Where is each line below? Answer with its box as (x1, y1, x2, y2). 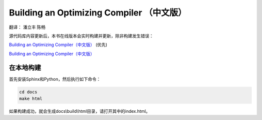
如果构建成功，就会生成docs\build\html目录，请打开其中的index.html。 (9, 108, 150, 114)
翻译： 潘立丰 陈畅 (9, 24, 46, 30)
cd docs (19, 89, 37, 94)
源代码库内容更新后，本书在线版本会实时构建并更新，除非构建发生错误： (9, 33, 154, 39)
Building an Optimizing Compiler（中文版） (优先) (9, 42, 108, 48)
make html (19, 96, 43, 101)
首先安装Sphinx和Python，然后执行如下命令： (9, 76, 101, 82)
